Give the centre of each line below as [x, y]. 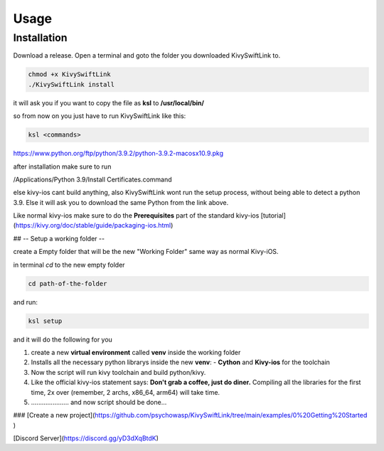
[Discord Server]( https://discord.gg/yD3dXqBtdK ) [86, 438]
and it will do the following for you [63, 339]
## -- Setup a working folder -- [59, 238]
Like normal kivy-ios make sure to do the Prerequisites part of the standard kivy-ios [136, 216]
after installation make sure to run [62, 166]
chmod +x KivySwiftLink [70, 74]
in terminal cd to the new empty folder [69, 265]
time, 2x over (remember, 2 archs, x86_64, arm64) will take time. [126, 392]
